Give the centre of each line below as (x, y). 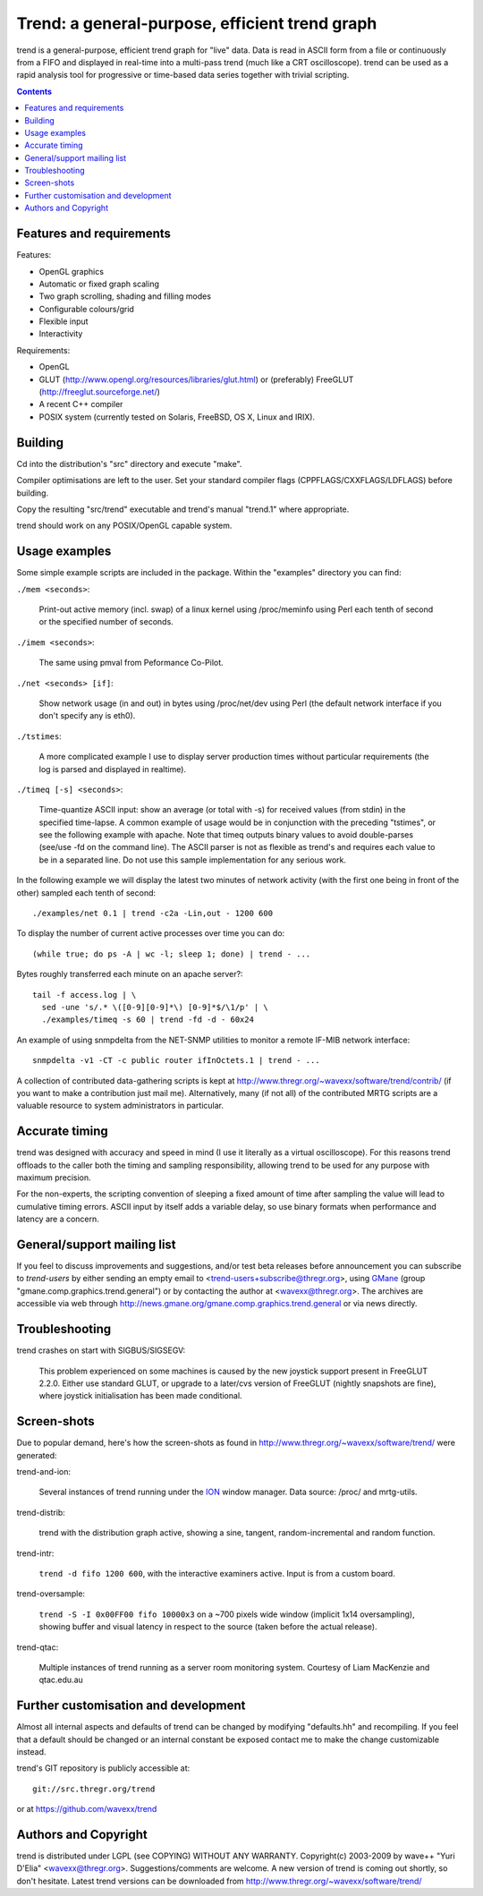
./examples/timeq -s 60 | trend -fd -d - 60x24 (148, 1020)
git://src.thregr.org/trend (94, 1789)
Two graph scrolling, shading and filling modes (125, 296)
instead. (31, 1752)
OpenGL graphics (72, 271)
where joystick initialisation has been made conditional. (140, 1396)
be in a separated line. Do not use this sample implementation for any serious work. (192, 860)
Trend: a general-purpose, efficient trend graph (197, 23)
